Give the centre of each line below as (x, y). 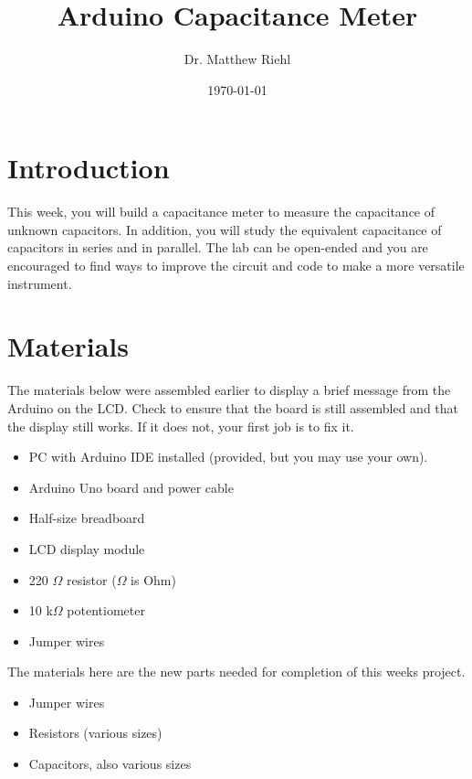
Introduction (89, 168)
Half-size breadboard (87, 518)
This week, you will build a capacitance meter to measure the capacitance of (221, 212)
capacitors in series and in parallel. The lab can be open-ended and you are (218, 247)
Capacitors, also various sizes (110, 764)
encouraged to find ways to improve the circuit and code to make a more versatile (236, 266)
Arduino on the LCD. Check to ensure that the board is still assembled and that (233, 407)
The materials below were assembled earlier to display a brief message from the (229, 390)
